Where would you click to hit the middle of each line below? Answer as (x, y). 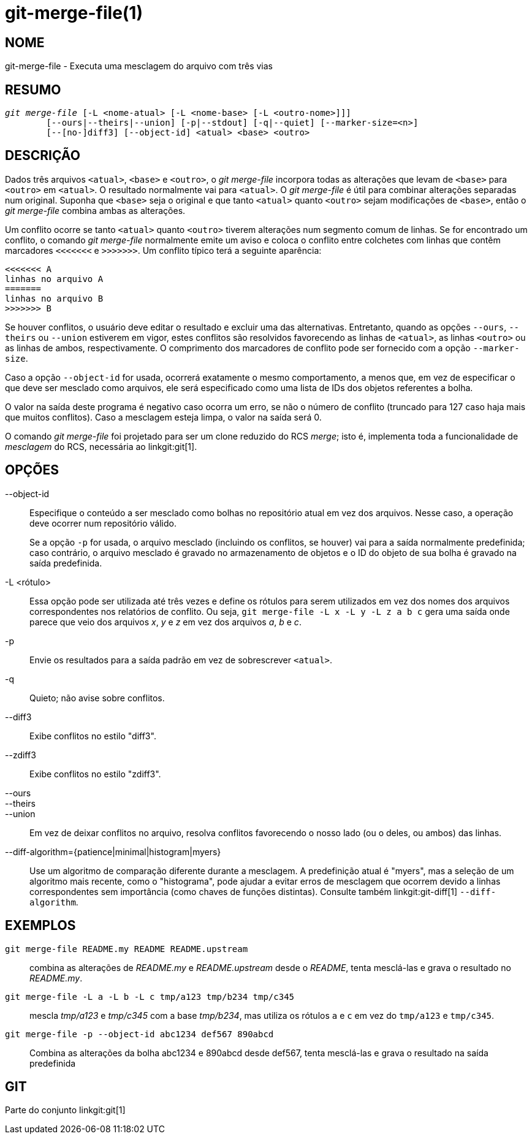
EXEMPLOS (40, 926)
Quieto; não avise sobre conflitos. (97, 698)
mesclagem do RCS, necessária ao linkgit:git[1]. (101, 446)
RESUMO (33, 90)
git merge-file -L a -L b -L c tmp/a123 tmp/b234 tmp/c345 (150, 996)
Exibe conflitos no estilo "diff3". (93, 736)
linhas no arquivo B (54, 298)
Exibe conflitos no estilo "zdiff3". (95, 774)
